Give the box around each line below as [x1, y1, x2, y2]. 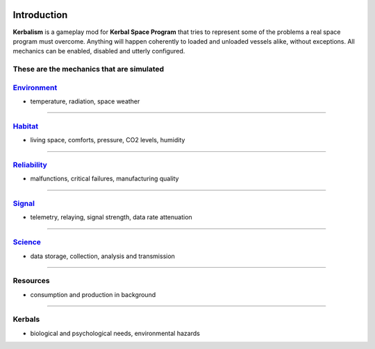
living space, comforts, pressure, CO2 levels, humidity [30, 136, 185, 144]
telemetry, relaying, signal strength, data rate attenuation [30, 213, 192, 221]
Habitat [12, 121, 39, 131]
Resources [12, 276, 50, 286]
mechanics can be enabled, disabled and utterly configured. [12, 47, 185, 56]
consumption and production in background [30, 290, 156, 298]
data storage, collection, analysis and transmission [30, 252, 175, 260]
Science [12, 237, 42, 247]
